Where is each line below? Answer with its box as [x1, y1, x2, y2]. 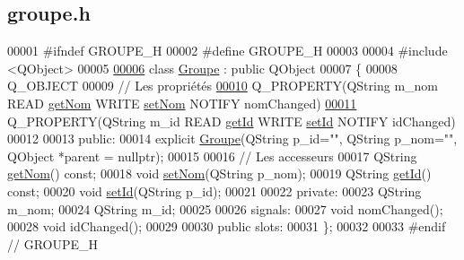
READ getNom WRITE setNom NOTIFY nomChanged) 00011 [7, 93, 357, 112]
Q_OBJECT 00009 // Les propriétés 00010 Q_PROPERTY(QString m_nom [7, 76, 438, 95]
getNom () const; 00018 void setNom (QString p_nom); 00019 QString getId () [7, 164, 432, 183]
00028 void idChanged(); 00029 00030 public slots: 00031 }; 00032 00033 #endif [7, 217, 446, 236]
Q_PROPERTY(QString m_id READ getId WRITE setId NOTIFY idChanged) [7, 111, 456, 130]
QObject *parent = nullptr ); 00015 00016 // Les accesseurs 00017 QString [7, 146, 417, 165]
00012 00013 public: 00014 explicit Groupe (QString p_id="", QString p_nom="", [7, 129, 458, 148]
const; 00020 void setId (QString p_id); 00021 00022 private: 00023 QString [7, 181, 422, 200]
